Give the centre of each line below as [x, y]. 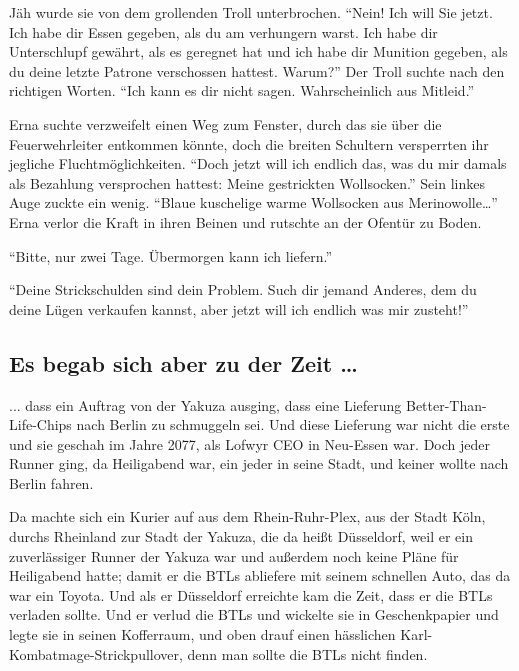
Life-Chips [40, 424]
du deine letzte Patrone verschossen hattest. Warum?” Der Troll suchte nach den [257, 70]
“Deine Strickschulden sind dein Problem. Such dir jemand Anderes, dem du [243, 289]
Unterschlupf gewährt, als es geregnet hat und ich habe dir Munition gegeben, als [258, 51]
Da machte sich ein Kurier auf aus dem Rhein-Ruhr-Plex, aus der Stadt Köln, [247, 516]
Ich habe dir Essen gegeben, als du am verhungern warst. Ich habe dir [223, 31]
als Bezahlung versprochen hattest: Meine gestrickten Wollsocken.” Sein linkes [247, 182]
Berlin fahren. [51, 482]
